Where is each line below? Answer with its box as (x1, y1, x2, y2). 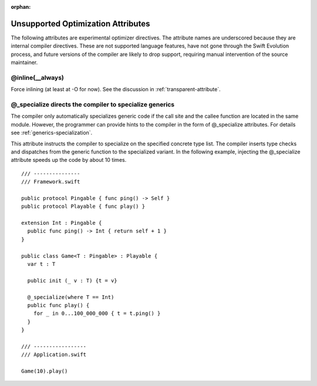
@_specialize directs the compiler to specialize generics (11, 100, 175, 108)
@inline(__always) (11, 74, 64, 82)
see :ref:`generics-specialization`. (11, 129, 93, 137)
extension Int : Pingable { (21, 219, 102, 227)
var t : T (27, 261, 56, 267)
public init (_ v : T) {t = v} (27, 277, 117, 284)
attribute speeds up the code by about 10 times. (11, 157, 127, 164)
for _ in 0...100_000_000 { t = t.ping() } (33, 310, 161, 317)
